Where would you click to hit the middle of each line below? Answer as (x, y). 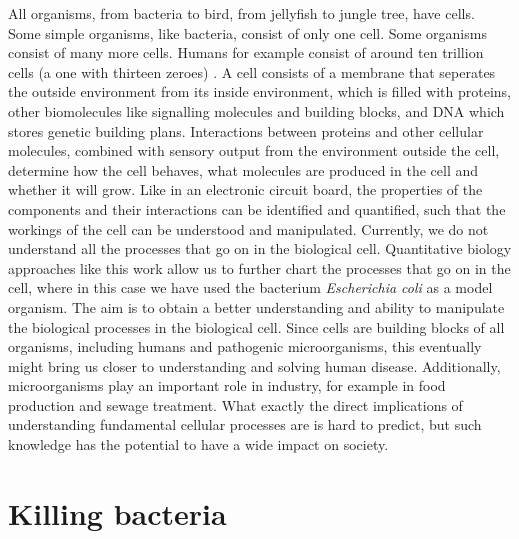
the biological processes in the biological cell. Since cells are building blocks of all (256, 326)
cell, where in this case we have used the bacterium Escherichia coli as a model (250, 287)
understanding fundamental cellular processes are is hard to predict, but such (245, 424)
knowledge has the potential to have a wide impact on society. (198, 444)
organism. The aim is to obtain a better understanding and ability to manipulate (256, 306)
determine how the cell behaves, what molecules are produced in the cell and (243, 169)
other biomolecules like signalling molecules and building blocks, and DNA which (256, 110)
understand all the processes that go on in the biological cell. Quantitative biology (260, 248)
